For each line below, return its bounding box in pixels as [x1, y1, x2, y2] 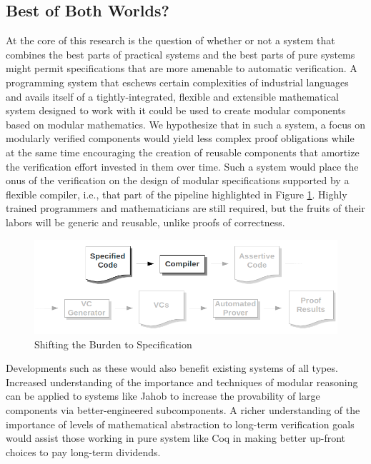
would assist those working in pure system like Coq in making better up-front [6, 430, 346, 445]
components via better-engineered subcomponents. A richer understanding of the [6, 402, 360, 417]
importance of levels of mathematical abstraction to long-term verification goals [6, 416, 355, 431]
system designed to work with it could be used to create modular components [6, 103, 346, 118]
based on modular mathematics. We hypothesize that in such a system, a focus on [6, 116, 365, 131]
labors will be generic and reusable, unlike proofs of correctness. [6, 214, 285, 229]
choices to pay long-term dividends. [6, 444, 161, 459]
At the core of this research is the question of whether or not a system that [6, 33, 335, 48]
